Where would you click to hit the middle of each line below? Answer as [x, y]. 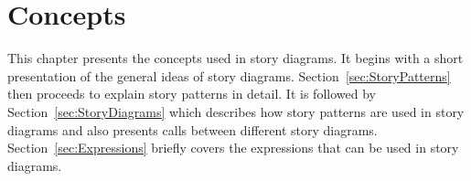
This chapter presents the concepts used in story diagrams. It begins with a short [235, 58]
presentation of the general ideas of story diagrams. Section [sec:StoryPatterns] [229, 75]
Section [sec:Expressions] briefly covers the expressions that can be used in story [233, 148]
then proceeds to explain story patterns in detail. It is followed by [192, 94]
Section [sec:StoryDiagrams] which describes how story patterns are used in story [236, 111]
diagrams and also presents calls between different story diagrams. [193, 129]
